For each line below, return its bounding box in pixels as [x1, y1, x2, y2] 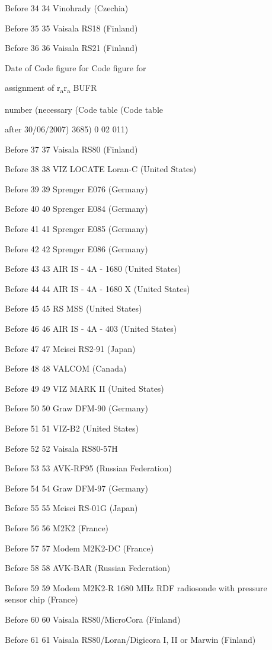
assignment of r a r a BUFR [5, 81, 97, 96]
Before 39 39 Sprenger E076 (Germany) [5, 182, 148, 195]
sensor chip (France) [5, 593, 78, 605]
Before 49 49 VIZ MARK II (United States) [5, 382, 164, 394]
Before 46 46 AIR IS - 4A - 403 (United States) [5, 322, 177, 335]
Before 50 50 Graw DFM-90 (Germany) [5, 402, 148, 414]
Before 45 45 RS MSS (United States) [5, 302, 142, 315]
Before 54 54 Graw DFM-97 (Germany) [5, 481, 148, 494]
